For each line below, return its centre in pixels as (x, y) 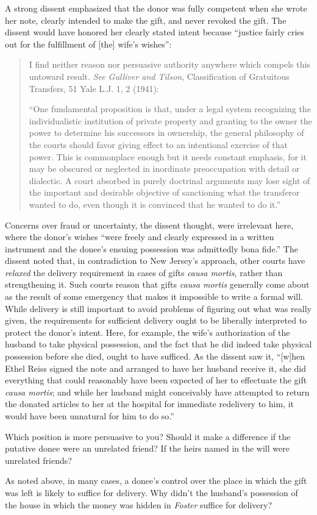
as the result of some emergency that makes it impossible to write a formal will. (154, 297)
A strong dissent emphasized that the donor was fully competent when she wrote (156, 8)
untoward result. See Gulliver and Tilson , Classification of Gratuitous (159, 76)
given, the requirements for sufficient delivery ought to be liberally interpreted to (156, 320)
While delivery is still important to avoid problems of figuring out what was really (158, 308)
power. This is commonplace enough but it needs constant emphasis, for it (168, 156)
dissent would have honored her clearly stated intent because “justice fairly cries (155, 32)
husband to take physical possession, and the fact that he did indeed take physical (158, 344)
